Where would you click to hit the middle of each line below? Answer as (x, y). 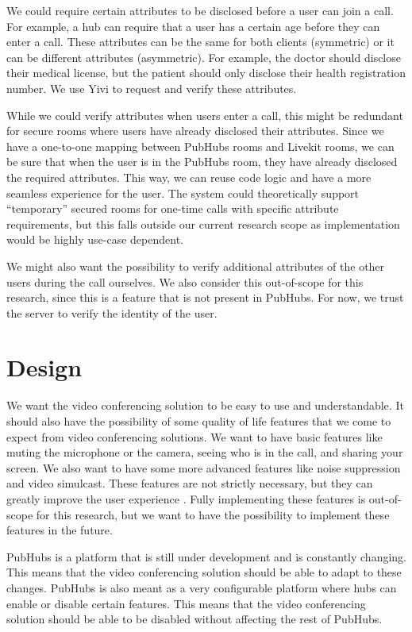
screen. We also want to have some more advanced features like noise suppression (204, 467)
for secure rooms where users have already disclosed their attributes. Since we (195, 131)
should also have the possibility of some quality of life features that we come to (199, 421)
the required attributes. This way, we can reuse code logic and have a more (189, 177)
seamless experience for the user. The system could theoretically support (183, 193)
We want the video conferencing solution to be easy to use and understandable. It (205, 405)
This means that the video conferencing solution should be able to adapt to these (204, 572)
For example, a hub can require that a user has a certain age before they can (193, 26)
